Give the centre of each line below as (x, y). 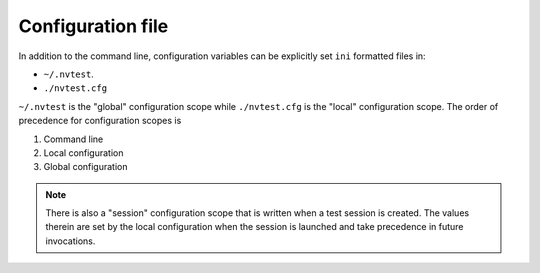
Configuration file (93, 26)
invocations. (70, 241)
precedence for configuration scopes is (100, 121)
